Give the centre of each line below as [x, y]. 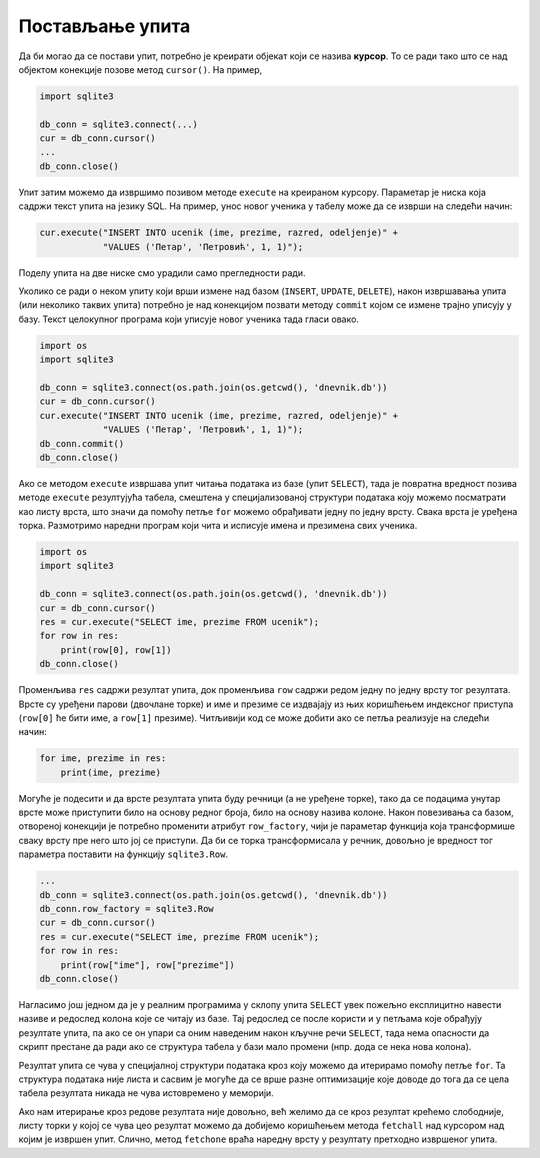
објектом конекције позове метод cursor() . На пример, [140, 69]
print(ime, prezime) [111, 772]
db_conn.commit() [82, 443]
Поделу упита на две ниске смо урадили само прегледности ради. [162, 272]
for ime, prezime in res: [103, 758]
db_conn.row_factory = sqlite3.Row [126, 908]
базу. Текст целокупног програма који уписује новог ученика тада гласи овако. [189, 319]
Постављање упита [104, 26]
